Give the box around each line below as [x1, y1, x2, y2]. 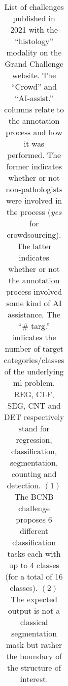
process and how [5, 126, 63, 138]
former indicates [6, 160, 62, 172]
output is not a [8, 605, 60, 616]
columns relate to [4, 104, 64, 115]
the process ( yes [6, 206, 62, 217]
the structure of [7, 662, 61, 673]
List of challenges [4, 1, 64, 12]
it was [24, 138, 44, 149]
